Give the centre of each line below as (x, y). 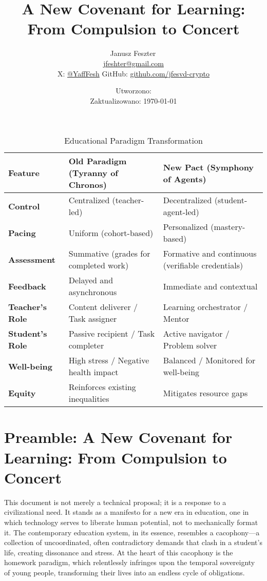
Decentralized (187, 200)
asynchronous (93, 292)
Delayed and (91, 280)
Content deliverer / (103, 307)
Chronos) (88, 185)
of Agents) (185, 179)
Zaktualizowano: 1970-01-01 (133, 100)
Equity (22, 393)
